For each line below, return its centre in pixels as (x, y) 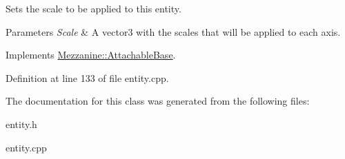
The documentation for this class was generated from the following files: (158, 101)
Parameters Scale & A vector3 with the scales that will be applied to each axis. (173, 31)
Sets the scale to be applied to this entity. (93, 8)
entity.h (21, 124)
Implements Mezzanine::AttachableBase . (91, 55)
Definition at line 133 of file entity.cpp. (87, 77)
